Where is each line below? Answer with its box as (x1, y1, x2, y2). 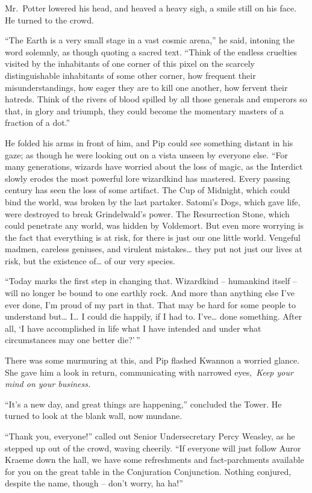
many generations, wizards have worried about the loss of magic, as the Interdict (5, 160, 303, 173)
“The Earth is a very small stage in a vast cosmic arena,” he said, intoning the (5, 34, 295, 46)
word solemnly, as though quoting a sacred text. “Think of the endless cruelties (5, 45, 298, 58)
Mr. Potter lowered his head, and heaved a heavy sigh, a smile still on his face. (5, 2, 297, 14)
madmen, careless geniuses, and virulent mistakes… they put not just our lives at (5, 243, 302, 255)
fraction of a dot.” (5, 116, 70, 129)
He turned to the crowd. (5, 13, 94, 26)
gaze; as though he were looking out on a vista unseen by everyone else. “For (5, 148, 288, 161)
